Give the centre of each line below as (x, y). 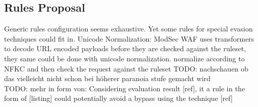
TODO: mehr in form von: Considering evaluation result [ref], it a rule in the (125, 88)
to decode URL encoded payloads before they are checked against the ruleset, (125, 48)
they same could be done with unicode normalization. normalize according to (124, 58)
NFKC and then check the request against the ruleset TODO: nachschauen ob (126, 68)
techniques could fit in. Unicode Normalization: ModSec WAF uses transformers (129, 38)
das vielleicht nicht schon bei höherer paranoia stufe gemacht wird (107, 78)
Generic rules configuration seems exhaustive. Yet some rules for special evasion (128, 29)
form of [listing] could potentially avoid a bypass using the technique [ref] (119, 98)
